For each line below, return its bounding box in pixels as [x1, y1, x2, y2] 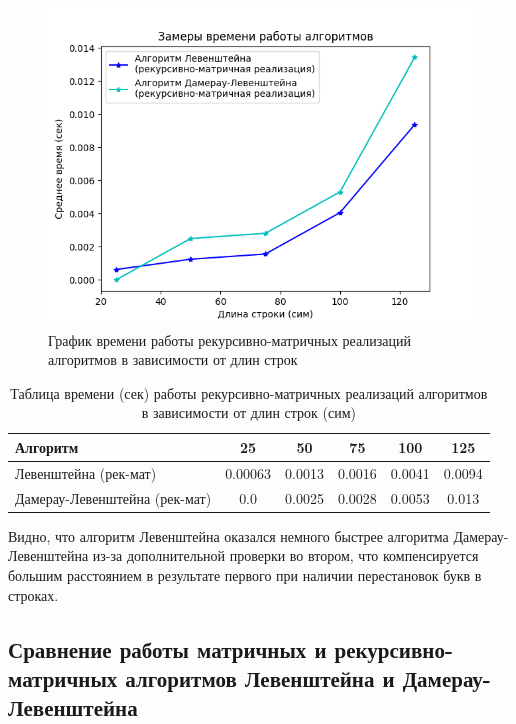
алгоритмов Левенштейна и [125, 662, 395, 693]
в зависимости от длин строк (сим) [141, 402, 356, 423]
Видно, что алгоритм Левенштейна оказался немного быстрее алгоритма [8, 525, 449, 546]
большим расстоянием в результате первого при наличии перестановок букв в [8, 564, 482, 585]
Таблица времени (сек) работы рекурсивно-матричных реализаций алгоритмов [10, 382, 488, 403]
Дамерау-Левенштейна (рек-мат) [15, 487, 212, 508]
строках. [8, 584, 59, 605]
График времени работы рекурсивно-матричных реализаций [48, 329, 412, 350]
